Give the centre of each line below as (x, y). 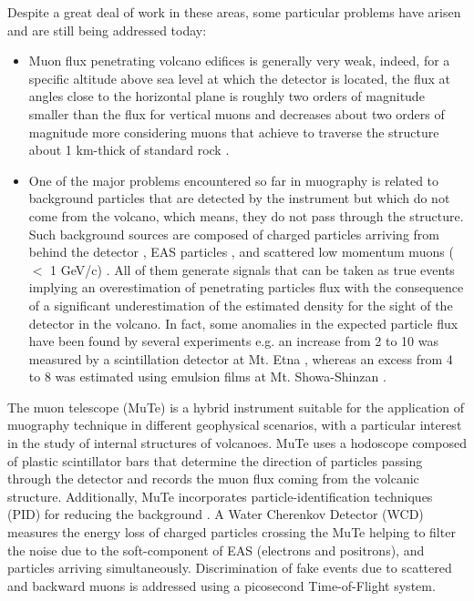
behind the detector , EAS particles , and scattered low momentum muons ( (241, 252)
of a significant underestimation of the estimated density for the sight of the (241, 305)
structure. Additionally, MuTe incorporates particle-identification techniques (220, 496)
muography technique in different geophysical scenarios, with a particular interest (235, 425)
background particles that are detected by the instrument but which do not (239, 198)
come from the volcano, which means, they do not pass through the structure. (246, 215)
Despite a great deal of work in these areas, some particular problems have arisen (234, 12)
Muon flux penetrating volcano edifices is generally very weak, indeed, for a (239, 61)
